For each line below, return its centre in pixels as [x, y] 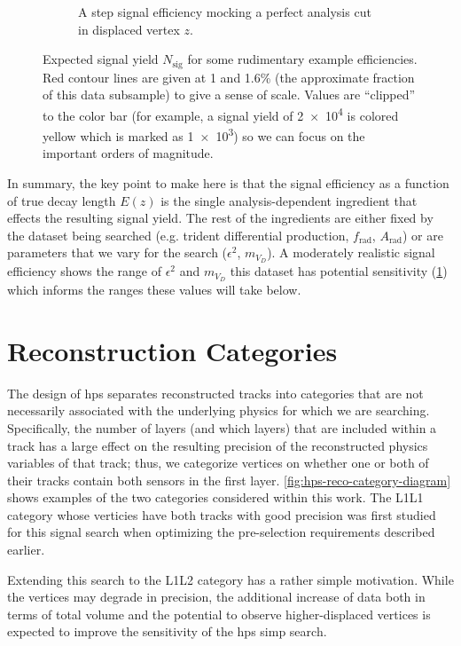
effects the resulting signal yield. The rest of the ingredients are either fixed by [220, 218]
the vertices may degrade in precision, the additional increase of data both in [216, 597]
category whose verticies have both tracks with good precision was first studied [222, 514]
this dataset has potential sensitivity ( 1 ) [339, 271]
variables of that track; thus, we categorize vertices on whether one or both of [218, 463]
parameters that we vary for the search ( [117, 252]
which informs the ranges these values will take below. [154, 290]
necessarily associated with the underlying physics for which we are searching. [219, 410]
